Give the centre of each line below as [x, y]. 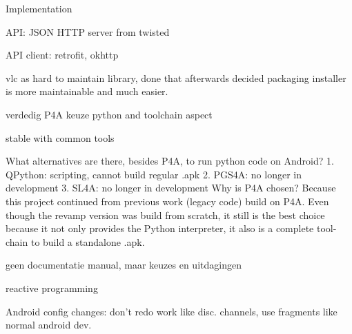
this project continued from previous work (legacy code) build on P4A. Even [167, 201]
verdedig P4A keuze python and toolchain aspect [109, 114]
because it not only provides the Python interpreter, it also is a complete [160, 228]
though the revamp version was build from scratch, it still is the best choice [165, 215]
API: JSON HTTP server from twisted [88, 31]
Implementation [39, 8]
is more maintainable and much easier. [87, 91]
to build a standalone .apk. [88, 241]
